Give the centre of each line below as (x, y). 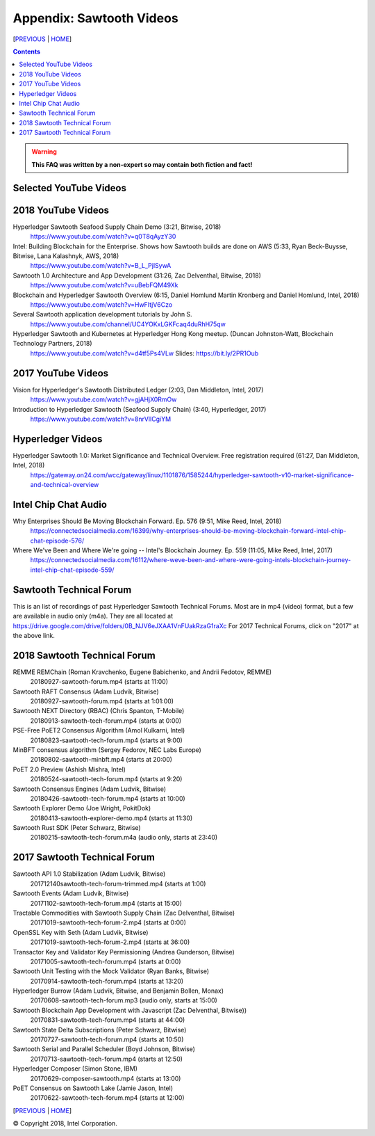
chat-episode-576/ (57, 541)
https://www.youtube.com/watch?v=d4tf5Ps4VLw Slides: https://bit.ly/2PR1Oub (144, 353)
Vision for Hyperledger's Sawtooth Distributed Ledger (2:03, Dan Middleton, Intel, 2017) (138, 390)
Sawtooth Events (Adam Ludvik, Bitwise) (71, 893)
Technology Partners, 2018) (52, 344)
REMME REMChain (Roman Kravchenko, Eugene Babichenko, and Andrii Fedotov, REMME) (142, 672)
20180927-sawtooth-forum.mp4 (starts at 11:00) (99, 682)
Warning (44, 152)
